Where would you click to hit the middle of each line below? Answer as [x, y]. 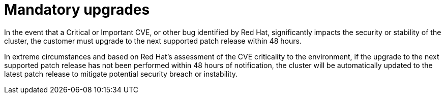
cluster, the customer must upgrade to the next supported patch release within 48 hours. [153, 41]
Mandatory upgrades [77, 10]
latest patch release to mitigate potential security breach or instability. [121, 74]
